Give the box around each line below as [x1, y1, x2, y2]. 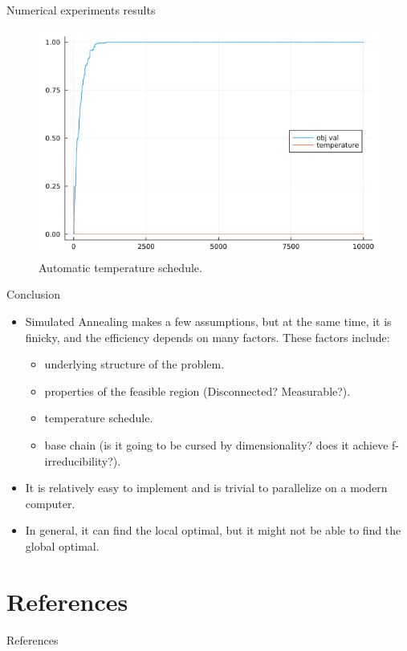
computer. [25, 494, 75, 511]
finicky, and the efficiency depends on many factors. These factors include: [25, 328, 390, 345]
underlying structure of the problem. [44, 356, 225, 372]
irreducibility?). [44, 452, 121, 469]
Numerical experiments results [6, 2, 156, 18]
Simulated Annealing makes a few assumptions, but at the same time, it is [25, 313, 392, 330]
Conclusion [6, 286, 60, 303]
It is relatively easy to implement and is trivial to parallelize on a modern [25, 479, 388, 496]
